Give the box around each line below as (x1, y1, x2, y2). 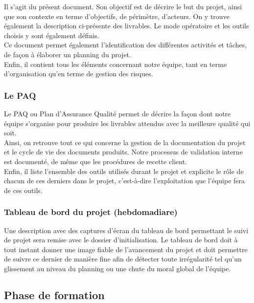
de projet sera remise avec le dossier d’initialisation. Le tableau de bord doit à (4, 235, 238, 245)
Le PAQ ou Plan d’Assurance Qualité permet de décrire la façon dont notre (4, 108, 231, 118)
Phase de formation (4, 287, 105, 302)
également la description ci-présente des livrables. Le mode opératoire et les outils (4, 21, 249, 31)
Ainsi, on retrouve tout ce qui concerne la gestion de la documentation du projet (4, 137, 246, 147)
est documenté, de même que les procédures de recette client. (4, 156, 187, 166)
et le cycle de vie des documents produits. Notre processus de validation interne (4, 147, 243, 157)
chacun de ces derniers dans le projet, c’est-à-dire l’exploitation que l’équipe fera (4, 175, 245, 186)
